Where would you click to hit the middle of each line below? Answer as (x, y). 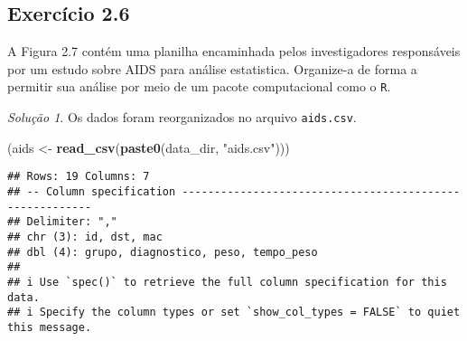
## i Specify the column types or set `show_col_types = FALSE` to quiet (234, 313)
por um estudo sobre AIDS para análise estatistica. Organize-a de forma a (212, 68)
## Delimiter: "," (62, 222)
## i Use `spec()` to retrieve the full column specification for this (227, 282)
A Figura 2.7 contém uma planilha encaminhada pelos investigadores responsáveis (234, 51)
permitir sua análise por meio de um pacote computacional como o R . (199, 86)
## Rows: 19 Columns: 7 (79, 177)
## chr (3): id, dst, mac (85, 237)
